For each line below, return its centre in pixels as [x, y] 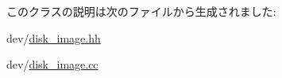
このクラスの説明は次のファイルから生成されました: [141, 11]
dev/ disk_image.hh [54, 37]
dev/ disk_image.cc [52, 64]
